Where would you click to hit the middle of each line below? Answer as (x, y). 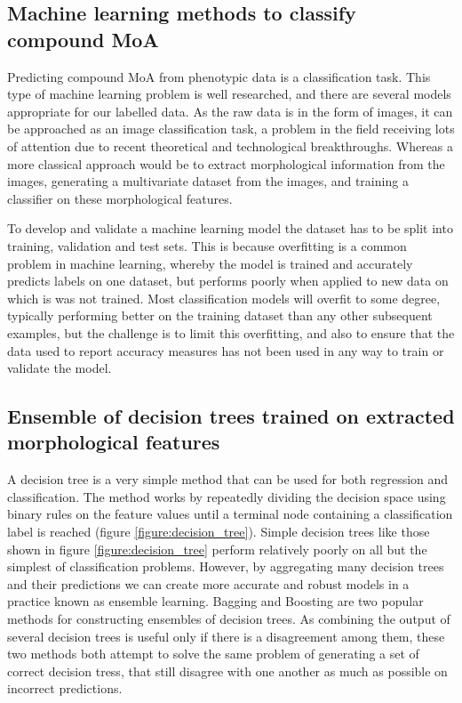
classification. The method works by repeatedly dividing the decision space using (227, 496)
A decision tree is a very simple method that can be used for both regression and (228, 479)
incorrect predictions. (65, 688)
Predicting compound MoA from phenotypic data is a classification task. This (219, 76)
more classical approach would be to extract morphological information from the (226, 163)
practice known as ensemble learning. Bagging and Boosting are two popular (215, 601)
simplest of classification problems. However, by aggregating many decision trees (226, 566)
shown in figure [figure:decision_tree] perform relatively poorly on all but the (217, 549)
